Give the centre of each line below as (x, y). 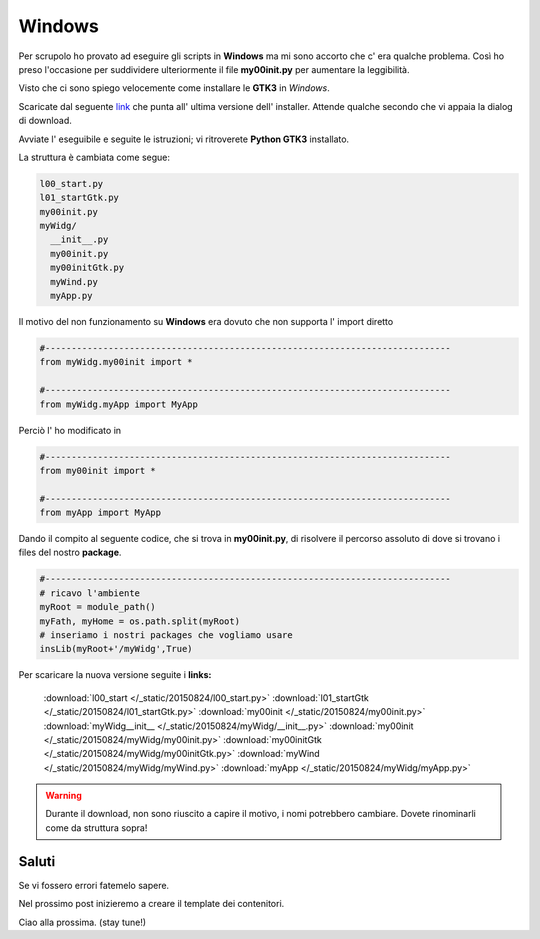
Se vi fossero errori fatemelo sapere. (94, 885)
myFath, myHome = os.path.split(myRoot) (139, 621)
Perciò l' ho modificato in (70, 430)
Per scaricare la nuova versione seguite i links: (115, 675)
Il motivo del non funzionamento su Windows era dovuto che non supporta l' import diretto (206, 321)
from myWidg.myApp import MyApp (119, 404)
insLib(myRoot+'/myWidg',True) (116, 649)
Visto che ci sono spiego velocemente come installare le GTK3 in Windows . (174, 88)
